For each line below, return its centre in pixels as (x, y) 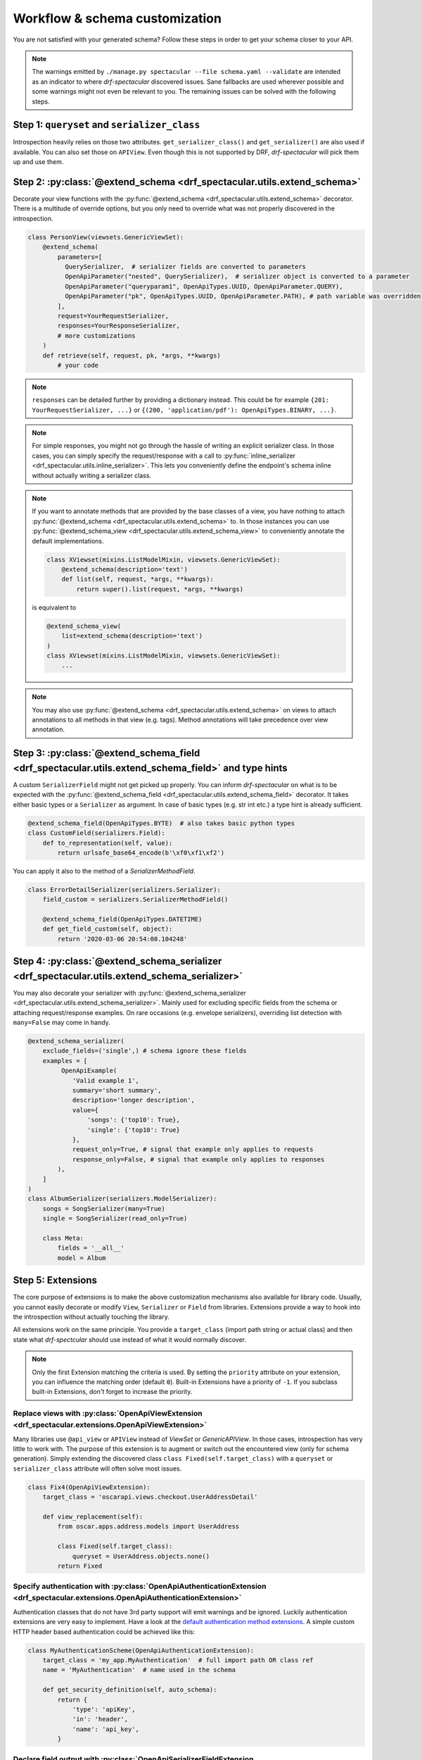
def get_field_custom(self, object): (108, 929)
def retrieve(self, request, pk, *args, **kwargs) (132, 355)
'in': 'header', (100, 1719)
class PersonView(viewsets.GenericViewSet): (106, 237)
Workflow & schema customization (117, 18)
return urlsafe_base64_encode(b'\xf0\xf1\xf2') (141, 853)
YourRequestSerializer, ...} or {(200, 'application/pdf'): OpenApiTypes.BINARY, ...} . (184, 410)
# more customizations (97, 335)
